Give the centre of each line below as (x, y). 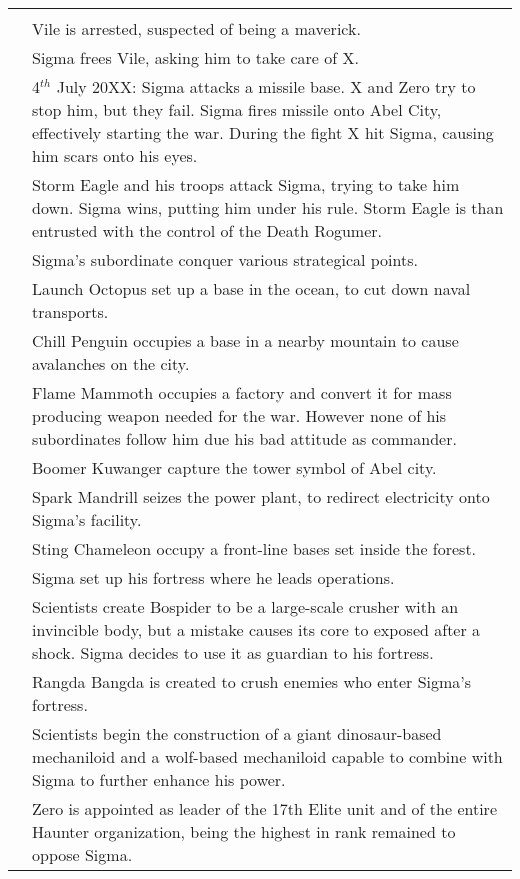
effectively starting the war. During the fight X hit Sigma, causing (263, 132)
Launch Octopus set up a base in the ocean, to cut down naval (251, 288)
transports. (70, 311)
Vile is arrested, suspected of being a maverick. (196, 28)
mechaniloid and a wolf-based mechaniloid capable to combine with (267, 756)
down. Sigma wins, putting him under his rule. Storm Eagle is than (268, 207)
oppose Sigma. (82, 854)
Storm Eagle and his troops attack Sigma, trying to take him (246, 184)
